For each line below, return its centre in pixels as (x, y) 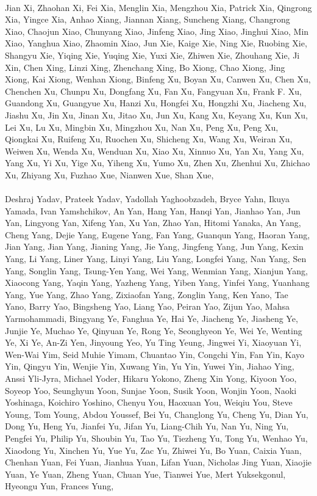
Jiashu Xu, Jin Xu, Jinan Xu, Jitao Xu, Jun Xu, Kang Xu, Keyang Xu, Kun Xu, (156, 115)
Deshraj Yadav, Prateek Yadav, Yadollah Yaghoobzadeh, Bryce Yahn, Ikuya (148, 199)
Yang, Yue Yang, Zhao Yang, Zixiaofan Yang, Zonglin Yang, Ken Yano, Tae (147, 294)
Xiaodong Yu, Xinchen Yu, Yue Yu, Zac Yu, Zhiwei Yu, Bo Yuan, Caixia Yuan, (153, 450)
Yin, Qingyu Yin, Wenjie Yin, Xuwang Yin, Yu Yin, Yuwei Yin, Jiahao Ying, (150, 366)
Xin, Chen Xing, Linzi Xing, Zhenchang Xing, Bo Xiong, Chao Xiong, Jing (145, 67)
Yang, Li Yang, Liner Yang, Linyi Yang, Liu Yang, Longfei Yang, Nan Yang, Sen (156, 259)
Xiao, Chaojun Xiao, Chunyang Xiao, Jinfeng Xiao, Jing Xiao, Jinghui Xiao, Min (157, 31)
